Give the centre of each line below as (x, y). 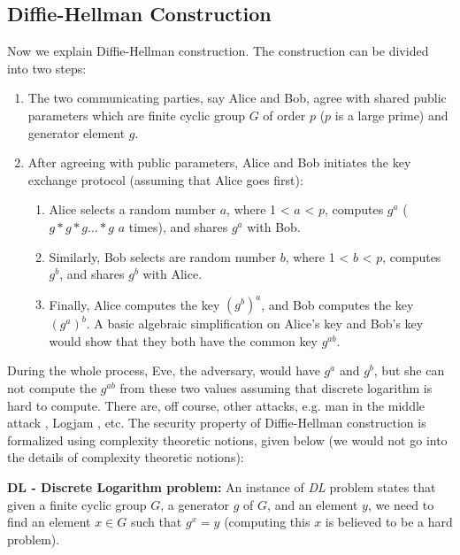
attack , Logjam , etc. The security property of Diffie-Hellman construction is (217, 423)
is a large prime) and (391, 115)
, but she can (409, 370)
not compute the (52, 388)
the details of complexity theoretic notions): (126, 457)
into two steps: (47, 68)
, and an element (313, 504)
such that (156, 522)
